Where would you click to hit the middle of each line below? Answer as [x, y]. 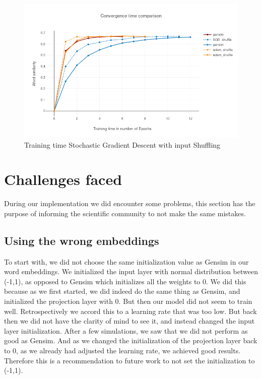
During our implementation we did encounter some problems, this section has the [130, 203]
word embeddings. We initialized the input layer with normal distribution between [131, 271]
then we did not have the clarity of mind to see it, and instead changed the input [129, 321]
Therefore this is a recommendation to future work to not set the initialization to [129, 360]
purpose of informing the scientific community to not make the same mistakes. [125, 213]
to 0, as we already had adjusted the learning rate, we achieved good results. [122, 351]
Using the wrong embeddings [82, 240]
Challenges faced [63, 179]
